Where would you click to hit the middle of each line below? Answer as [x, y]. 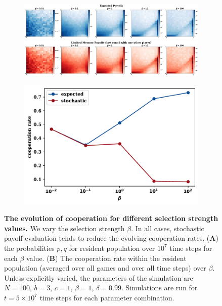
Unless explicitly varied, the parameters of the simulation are [99, 277]
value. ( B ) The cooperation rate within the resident [106, 258]
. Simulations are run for [159, 288]
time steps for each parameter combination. [107, 297]
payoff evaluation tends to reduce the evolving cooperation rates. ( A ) [111, 238]
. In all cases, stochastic [168, 228]
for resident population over [112, 248]
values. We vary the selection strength [64, 228]
